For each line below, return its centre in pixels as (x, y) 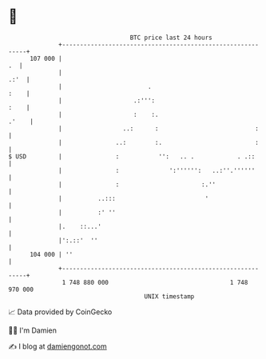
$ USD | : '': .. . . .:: (132, 156)
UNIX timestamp (169, 296)
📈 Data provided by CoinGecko (60, 312)
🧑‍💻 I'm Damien (33, 330)
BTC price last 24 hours (171, 38)
